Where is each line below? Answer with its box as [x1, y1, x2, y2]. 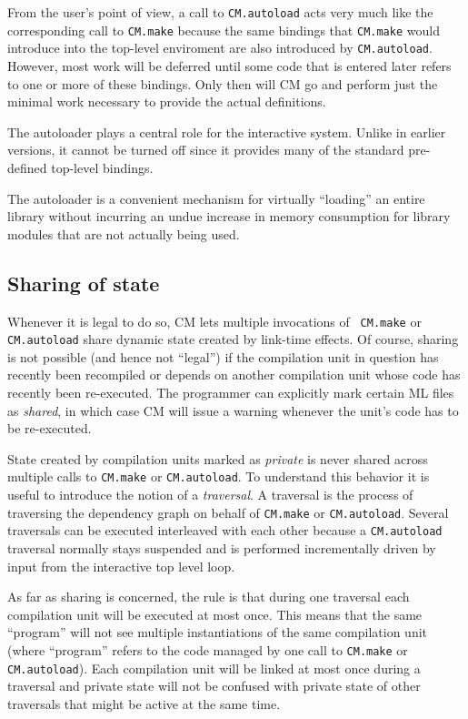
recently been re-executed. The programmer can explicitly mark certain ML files [7, 383, 454, 402]
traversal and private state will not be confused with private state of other [7, 676, 421, 695]
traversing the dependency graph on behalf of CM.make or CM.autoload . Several [7, 502, 449, 522]
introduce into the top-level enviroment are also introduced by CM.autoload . [7, 38, 433, 57]
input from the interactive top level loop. [7, 556, 235, 575]
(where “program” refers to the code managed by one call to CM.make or [7, 640, 408, 659]
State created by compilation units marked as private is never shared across [7, 449, 428, 468]
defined [7, 157, 47, 177]
